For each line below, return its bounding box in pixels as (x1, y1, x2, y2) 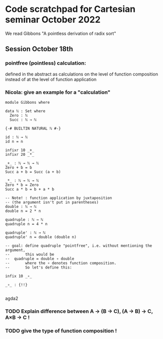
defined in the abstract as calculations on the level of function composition (5, 71, 158, 77)
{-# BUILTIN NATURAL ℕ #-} (5, 126, 61, 131)
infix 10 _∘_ (5, 273, 32, 278)
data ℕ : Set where (5, 108, 46, 114)
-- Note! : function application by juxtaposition (5, 195, 112, 201)
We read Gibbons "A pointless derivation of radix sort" (5, 30, 116, 36)
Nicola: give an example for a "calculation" (5, 88, 111, 95)
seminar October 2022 (5, 14, 101, 25)
